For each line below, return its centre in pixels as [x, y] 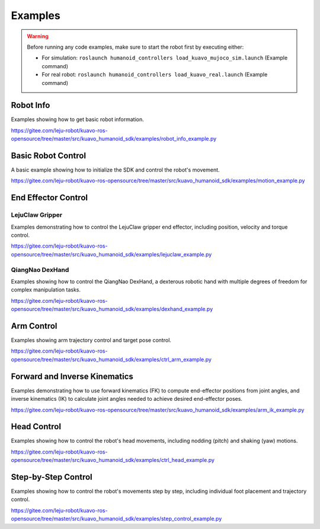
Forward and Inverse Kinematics [72, 376]
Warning [38, 36]
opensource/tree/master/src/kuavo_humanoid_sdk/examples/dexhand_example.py [112, 309]
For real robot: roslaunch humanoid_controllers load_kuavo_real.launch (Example [155, 75]
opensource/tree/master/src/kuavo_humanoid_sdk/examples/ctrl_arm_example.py [111, 359]
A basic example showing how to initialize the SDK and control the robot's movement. [115, 170]
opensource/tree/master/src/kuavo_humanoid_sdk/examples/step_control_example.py [116, 519]
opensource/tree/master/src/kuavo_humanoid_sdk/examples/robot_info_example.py [114, 139]
